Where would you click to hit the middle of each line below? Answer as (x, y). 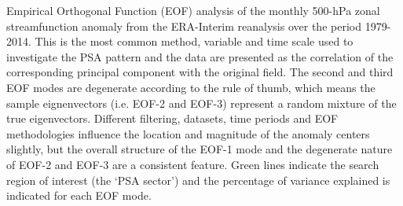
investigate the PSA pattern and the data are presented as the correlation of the (200, 56)
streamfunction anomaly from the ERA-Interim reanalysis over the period (184, 26)
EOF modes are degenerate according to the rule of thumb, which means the (191, 87)
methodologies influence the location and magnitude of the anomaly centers (188, 133)
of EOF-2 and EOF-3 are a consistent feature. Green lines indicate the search (193, 164)
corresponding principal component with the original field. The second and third (200, 72)
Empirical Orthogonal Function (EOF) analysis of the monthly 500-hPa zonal (193, 10)
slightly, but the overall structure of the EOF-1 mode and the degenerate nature (200, 149)
